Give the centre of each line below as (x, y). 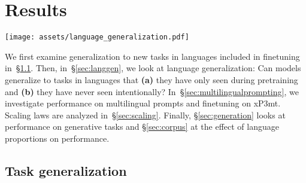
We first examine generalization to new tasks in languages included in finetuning (152, 56)
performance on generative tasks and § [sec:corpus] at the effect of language (142, 126)
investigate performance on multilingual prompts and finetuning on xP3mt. (143, 103)
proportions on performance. (57, 138)
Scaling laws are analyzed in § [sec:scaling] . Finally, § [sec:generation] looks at (145, 115)
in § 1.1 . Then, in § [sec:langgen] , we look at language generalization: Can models (153, 68)
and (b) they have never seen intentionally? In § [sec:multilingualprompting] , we (152, 91)
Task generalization (66, 170)
